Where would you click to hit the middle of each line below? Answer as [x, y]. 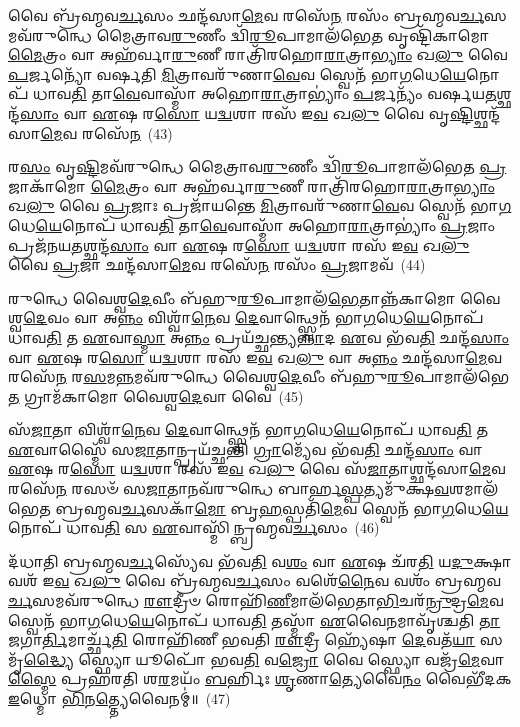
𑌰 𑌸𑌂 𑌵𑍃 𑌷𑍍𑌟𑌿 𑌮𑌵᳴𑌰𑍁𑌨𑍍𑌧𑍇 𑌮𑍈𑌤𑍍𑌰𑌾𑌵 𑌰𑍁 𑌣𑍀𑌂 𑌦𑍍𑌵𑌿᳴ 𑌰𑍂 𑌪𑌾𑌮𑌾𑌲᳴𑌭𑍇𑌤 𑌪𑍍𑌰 [257, 166]
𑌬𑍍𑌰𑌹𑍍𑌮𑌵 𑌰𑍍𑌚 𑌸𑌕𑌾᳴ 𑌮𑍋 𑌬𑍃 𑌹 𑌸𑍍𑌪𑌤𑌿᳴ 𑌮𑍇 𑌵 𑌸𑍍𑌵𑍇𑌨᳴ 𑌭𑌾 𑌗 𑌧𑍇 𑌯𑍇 [282, 507]
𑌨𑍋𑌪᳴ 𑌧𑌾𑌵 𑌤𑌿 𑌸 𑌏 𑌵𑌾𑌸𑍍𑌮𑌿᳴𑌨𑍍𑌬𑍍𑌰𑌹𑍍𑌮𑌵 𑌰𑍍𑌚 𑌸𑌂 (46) [194, 527]
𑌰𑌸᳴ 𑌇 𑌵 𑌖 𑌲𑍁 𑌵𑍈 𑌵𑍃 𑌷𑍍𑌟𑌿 [367, 112]
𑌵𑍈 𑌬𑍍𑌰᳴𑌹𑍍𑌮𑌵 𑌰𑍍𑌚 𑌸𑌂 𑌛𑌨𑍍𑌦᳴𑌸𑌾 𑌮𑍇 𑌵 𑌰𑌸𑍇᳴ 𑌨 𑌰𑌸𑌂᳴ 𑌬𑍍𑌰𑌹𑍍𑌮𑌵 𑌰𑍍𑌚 [246, 15]
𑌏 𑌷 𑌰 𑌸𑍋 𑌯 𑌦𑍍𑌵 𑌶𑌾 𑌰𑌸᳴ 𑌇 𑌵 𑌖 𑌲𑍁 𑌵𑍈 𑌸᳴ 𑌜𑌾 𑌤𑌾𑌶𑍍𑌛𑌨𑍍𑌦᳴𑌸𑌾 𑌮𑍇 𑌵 [257, 468]
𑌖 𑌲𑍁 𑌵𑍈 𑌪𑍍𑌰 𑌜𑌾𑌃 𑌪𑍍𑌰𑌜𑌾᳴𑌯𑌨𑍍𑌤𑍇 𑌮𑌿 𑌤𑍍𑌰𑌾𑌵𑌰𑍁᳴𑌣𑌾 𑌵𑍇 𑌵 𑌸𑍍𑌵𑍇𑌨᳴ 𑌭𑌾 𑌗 [260, 205]
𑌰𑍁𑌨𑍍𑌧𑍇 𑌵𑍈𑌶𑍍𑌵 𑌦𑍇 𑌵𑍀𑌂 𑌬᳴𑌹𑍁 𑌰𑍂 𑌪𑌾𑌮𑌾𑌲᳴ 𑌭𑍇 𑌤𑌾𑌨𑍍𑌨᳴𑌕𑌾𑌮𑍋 [232, 297]
